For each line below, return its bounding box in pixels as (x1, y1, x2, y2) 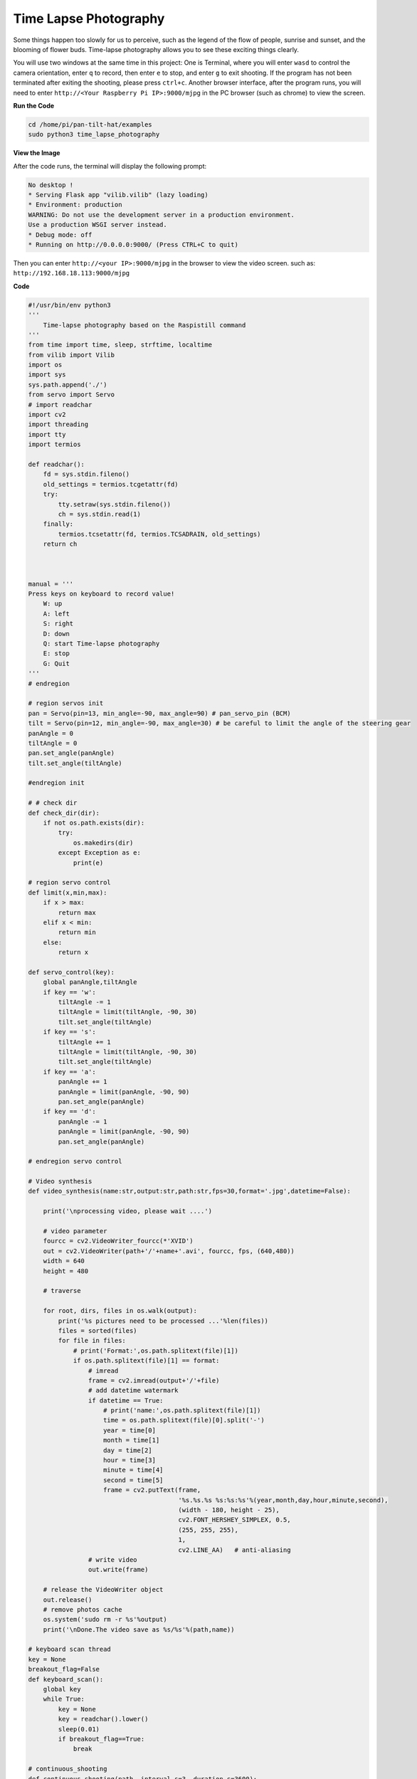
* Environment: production (28, 201, 122, 209)
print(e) (73, 858, 104, 867)
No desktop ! (28, 181, 74, 189)
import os (28, 361, 63, 369)
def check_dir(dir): (28, 808, 100, 817)
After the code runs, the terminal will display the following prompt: (13, 162, 207, 170)
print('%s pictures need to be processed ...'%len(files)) (58, 1316, 269, 1325)
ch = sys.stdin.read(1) (58, 510, 142, 518)
